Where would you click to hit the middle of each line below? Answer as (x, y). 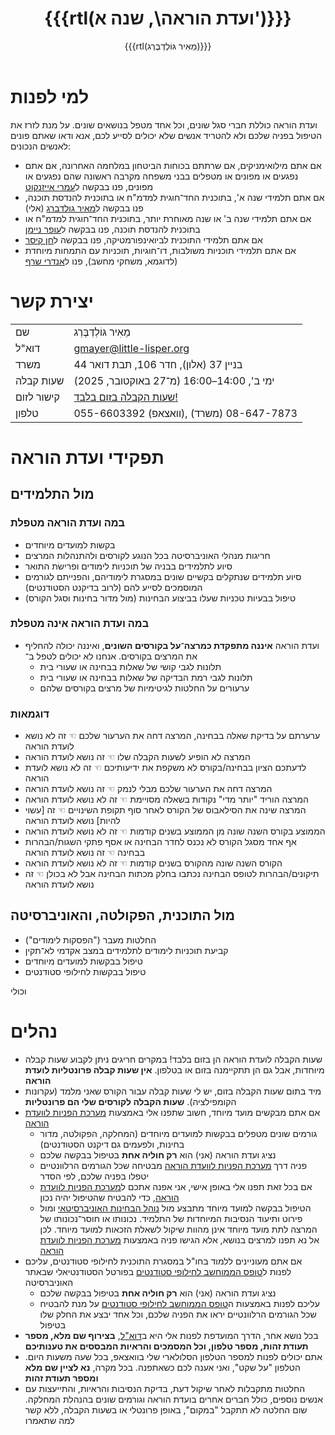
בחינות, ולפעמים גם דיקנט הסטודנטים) (112, 1144)
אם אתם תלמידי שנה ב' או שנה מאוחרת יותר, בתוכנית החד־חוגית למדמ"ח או (168, 218)
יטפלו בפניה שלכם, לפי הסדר (94, 1176)
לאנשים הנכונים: (41, 146)
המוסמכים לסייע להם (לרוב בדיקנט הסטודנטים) (113, 587)
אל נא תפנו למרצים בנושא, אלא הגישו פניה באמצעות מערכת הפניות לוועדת (179, 1239)
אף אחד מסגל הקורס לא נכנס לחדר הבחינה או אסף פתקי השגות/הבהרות (160, 842)
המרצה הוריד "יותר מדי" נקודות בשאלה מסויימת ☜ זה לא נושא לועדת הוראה (166, 799)
